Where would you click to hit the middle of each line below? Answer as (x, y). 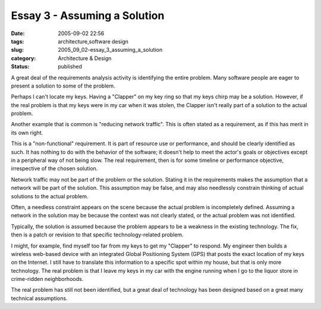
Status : (20, 67)
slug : (17, 50)
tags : (18, 41)
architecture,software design (93, 41)
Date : (18, 33)
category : (23, 58)
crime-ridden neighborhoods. (47, 279)
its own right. (27, 132)
